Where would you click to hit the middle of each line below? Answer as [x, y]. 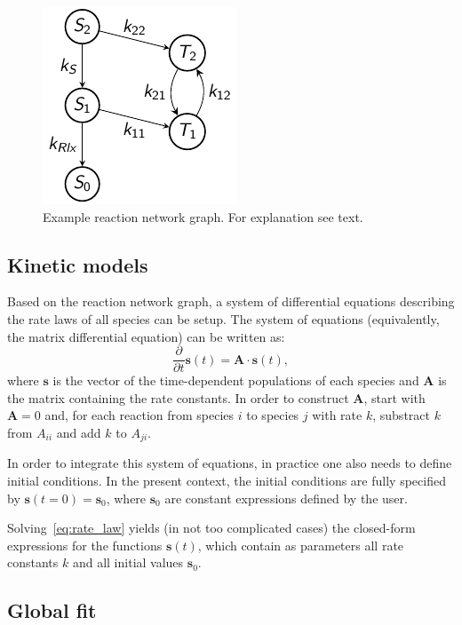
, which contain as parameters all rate [301, 545]
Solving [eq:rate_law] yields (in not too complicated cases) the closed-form [211, 528]
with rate [337, 415]
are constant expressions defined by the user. [286, 498]
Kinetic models [78, 264]
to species [273, 415]
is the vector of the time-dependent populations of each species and [236, 380]
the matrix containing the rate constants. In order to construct [178, 397]
